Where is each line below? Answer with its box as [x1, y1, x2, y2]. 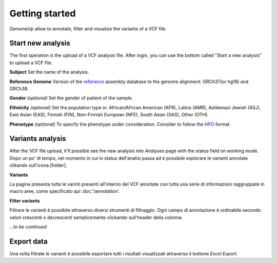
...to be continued [9, 224, 47, 230]
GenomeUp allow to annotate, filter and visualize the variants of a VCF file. [9, 26, 167, 32]
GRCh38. [9, 86, 29, 92]
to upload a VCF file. [9, 59, 53, 66]
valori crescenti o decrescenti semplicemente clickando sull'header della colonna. [9, 214, 183, 220]
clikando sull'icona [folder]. [9, 162, 67, 169]
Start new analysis [9, 39, 70, 48]
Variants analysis [9, 134, 66, 143]
